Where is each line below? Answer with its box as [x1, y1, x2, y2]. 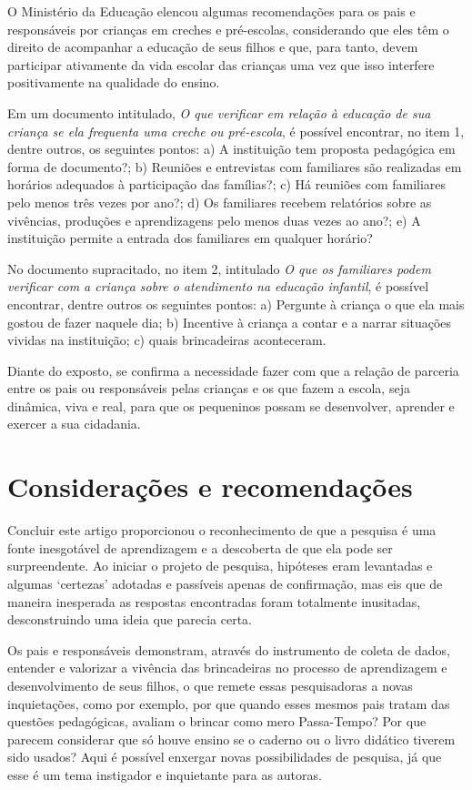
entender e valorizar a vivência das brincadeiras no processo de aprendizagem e [7, 658, 447, 677]
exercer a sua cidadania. [7, 414, 141, 433]
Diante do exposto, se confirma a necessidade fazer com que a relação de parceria [7, 360, 459, 380]
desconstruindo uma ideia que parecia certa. [7, 610, 252, 629]
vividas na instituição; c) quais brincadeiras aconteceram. [7, 330, 326, 349]
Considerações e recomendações [7, 468, 413, 505]
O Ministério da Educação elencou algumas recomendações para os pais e [7, 2, 416, 20]
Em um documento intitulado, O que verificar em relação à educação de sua [7, 103, 431, 122]
